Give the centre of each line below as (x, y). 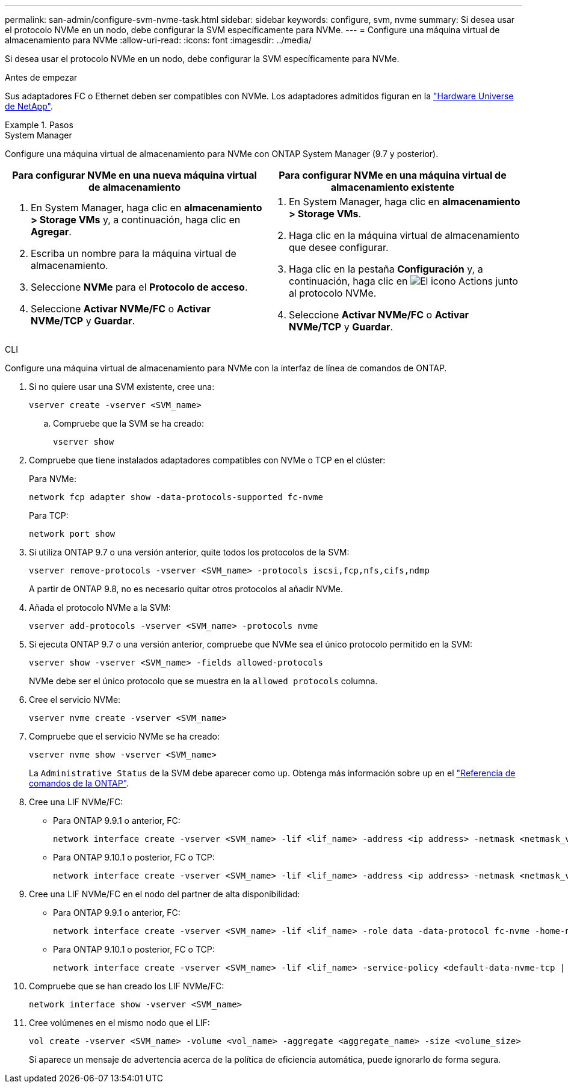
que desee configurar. (339, 247)
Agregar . (51, 232)
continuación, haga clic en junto (403, 281)
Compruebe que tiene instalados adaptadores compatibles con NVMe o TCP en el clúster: (207, 460)
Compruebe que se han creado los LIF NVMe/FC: (127, 986)
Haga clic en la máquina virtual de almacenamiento (404, 235)
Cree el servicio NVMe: (75, 700)
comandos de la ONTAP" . (79, 783)
